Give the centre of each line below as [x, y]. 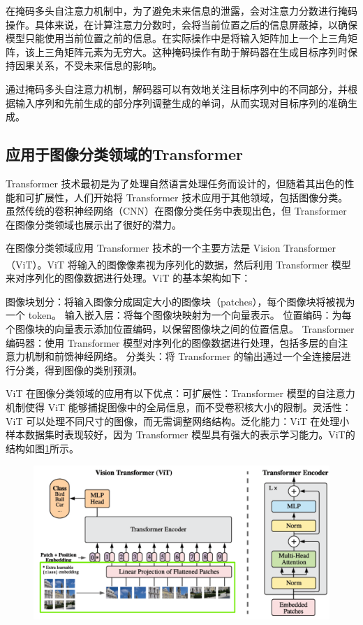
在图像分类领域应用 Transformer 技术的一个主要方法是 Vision [143, 248]
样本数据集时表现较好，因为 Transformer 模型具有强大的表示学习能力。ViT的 [180, 434]
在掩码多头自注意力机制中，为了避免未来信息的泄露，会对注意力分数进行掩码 [181, 10]
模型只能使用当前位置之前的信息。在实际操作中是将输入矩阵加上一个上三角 [177, 38]
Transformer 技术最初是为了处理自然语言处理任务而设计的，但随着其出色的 [175, 183]
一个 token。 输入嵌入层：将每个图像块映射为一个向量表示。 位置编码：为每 [179, 315]
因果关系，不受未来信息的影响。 [88, 65]
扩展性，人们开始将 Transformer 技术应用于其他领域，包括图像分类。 [191, 197]
